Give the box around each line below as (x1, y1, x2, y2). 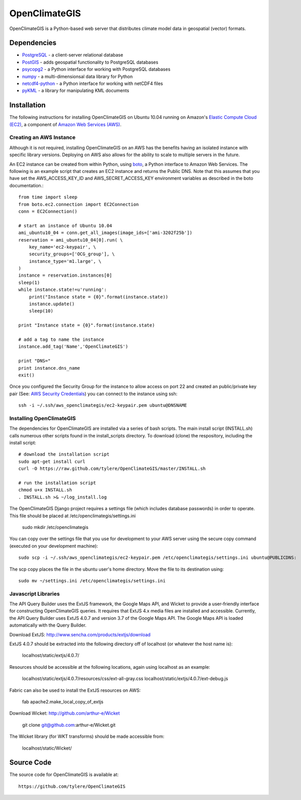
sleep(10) (28, 308, 53, 314)
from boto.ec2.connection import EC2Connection (18, 201, 139, 207)
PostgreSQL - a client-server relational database (22, 52, 123, 58)
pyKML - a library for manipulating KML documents (22, 87, 129, 94)
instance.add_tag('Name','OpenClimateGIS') (18, 344, 128, 349)
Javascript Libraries (9, 590, 60, 597)
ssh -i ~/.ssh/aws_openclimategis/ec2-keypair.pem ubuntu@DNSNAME (18, 402, 187, 408)
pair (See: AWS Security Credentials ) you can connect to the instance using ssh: (9, 391, 178, 397)
